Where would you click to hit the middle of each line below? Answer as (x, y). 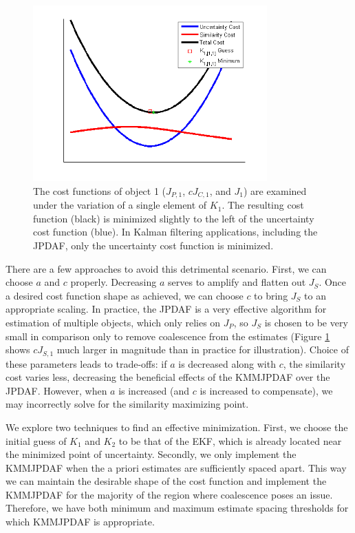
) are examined (275, 190)
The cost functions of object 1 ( (100, 190)
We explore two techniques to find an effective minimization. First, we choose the (177, 427)
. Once (333, 282)
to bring (271, 295)
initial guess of (36, 440)
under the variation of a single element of (120, 205)
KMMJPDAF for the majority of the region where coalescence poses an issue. (169, 494)
